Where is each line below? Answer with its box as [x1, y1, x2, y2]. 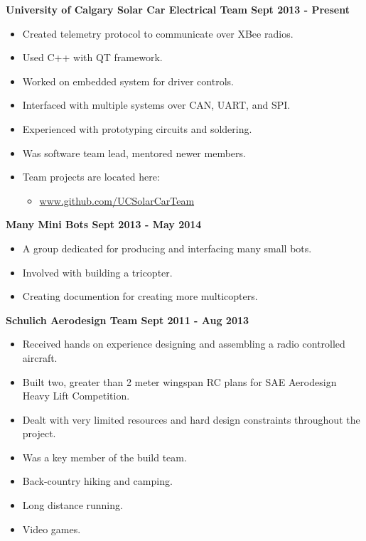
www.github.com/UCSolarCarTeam [39, 193, 195, 208]
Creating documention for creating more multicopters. [22, 289, 258, 304]
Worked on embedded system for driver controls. [22, 73, 234, 88]
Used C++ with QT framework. [22, 50, 163, 65]
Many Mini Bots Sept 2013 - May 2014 [6, 217, 202, 232]
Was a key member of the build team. [22, 449, 187, 464]
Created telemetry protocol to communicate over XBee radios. [22, 26, 294, 41]
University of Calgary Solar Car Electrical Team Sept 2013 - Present [6, 2, 350, 16]
